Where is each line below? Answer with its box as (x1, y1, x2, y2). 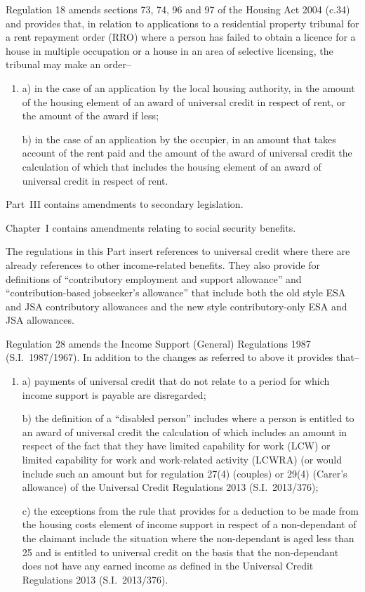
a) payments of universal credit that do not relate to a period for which (22, 374, 330, 388)
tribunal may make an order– (6, 57, 132, 72)
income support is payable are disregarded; (22, 387, 206, 402)
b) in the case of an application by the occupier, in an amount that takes (22, 131, 336, 146)
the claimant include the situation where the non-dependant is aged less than (22, 531, 354, 545)
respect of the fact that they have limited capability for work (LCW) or (22, 438, 331, 453)
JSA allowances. (6, 313, 74, 327)
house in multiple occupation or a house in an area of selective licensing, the (6, 43, 333, 58)
